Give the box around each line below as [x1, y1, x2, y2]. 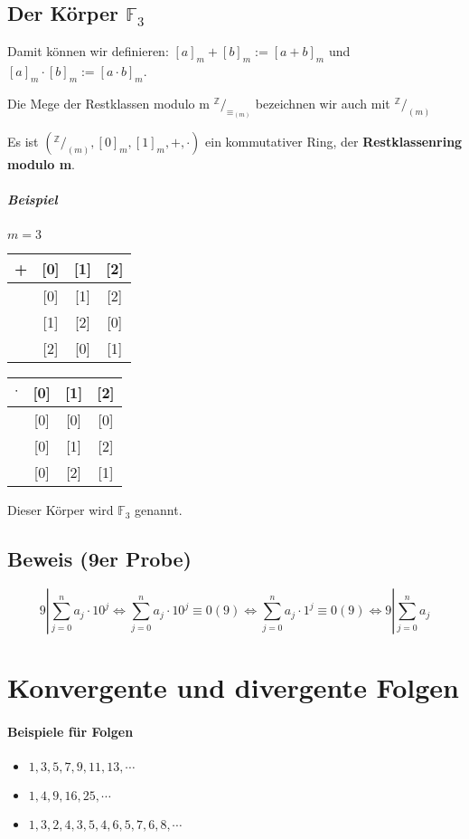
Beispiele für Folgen [7, 722, 134, 741]
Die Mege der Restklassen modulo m [7, 93, 210, 112]
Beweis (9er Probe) [7, 545, 192, 573]
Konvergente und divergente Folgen [7, 669, 459, 706]
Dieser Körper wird [7, 501, 114, 520]
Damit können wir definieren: [7, 42, 169, 61]
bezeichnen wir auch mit [255, 93, 390, 112]
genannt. [135, 501, 183, 520]
